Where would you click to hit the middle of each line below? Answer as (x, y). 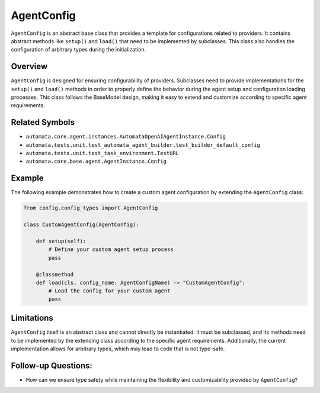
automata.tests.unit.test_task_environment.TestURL (103, 153)
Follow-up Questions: (52, 365)
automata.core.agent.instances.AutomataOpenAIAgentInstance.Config (126, 137)
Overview (29, 67)
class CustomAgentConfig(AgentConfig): (81, 225)
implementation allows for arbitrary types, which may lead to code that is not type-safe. (118, 349)
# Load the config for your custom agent (109, 291)
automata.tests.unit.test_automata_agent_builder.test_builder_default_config (143, 145)
